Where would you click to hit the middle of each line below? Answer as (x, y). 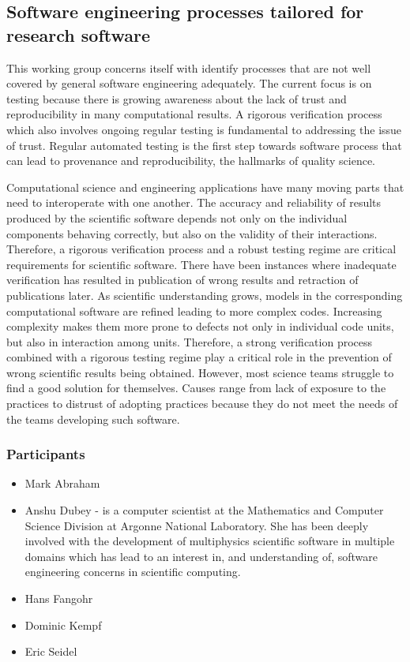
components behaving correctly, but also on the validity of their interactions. (192, 233)
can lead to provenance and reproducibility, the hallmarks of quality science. (191, 161)
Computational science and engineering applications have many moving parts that (205, 187)
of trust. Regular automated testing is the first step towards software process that (204, 145)
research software (79, 34)
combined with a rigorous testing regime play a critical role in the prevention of (199, 357)
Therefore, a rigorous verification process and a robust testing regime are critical (201, 249)
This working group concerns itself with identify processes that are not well (189, 67)
